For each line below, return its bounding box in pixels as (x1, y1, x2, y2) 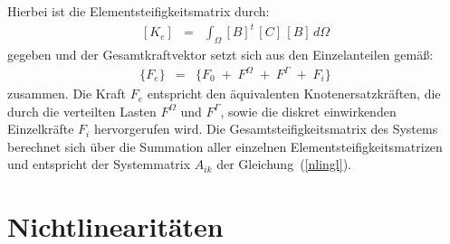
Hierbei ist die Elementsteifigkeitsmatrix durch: (7, 2, 270, 20)
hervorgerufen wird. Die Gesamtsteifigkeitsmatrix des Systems (93, 119, 438, 138)
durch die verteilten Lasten (7, 101, 157, 120)
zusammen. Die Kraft (7, 84, 126, 103)
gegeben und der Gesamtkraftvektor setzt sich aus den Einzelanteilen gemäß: (7, 44, 434, 63)
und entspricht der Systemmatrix (7, 155, 191, 174)
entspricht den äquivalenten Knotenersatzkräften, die (147, 84, 441, 103)
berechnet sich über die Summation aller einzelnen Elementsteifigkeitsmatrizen (7, 136, 443, 155)
